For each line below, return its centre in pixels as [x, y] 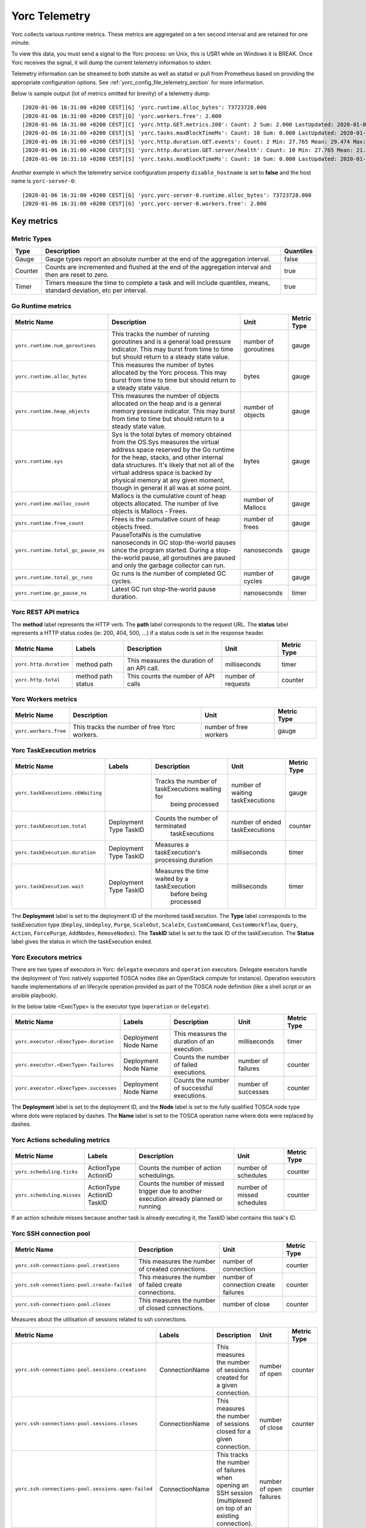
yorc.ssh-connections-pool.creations [67, 1265]
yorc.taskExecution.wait [49, 886]
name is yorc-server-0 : [44, 181]
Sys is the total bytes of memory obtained [172, 435]
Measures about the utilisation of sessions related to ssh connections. [99, 1320]
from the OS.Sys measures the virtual [166, 442]
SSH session [235, 1493]
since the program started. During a [163, 550]
